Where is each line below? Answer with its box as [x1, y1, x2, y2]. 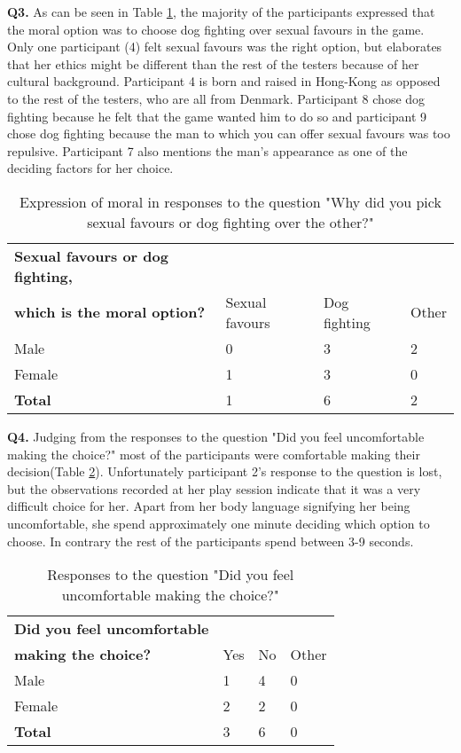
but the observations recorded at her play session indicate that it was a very [7, 479, 421, 498]
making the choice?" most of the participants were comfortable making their [7, 444, 420, 463]
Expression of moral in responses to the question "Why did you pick [20, 191, 441, 212]
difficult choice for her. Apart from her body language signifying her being [7, 497, 410, 515]
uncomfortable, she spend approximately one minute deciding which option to [7, 514, 430, 532]
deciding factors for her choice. [7, 159, 174, 177]
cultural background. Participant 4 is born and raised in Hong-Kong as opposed [7, 72, 441, 90]
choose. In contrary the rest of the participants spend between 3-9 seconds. [7, 531, 414, 550]
